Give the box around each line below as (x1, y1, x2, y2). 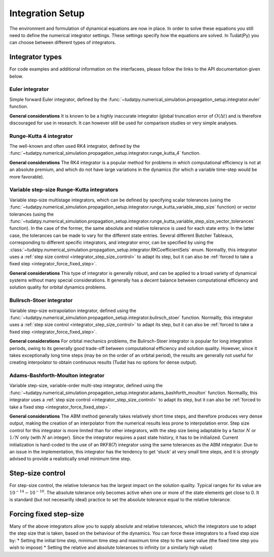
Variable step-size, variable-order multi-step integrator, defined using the (9, 382, 163, 389)
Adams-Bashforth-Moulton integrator (9, 372, 105, 379)
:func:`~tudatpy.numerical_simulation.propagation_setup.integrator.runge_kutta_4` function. (9, 150, 201, 156)
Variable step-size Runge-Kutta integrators (9, 186, 119, 193)
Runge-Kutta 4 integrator (9, 132, 73, 140)
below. (9, 73, 23, 79)
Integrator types (9, 53, 62, 61)
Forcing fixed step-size (9, 510, 85, 518)
